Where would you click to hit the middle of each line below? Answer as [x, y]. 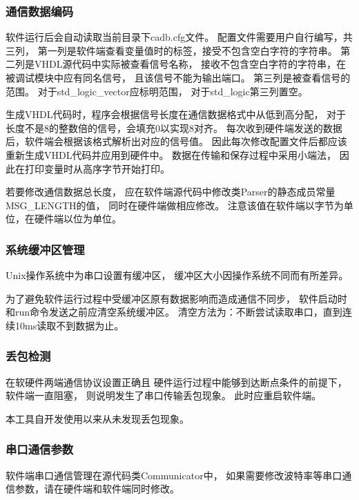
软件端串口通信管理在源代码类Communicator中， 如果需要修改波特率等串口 [174, 475]
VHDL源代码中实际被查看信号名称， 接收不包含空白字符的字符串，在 [190, 64]
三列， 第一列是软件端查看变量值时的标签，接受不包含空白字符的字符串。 [172, 50]
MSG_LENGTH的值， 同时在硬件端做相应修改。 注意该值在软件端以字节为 [175, 205]
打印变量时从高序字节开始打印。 [97, 168]
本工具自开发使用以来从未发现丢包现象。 [97, 418]
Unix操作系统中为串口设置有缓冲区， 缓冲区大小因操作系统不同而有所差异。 [177, 275]
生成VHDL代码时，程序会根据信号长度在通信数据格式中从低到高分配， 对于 [176, 114]
